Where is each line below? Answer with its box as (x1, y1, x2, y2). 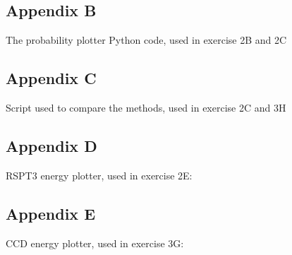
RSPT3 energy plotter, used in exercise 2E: (6, 167, 193, 182)
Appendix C (6, 67, 97, 89)
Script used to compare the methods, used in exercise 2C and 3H (6, 100, 286, 114)
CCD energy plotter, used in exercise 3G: (6, 235, 184, 250)
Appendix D (6, 134, 97, 156)
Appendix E (6, 202, 96, 224)
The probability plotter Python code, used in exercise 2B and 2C (6, 32, 287, 47)
